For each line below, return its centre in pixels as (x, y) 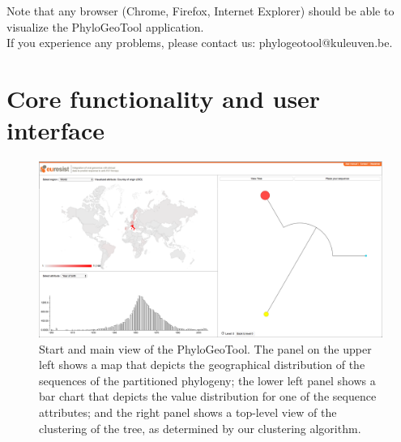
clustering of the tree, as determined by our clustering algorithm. (200, 428)
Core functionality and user (164, 98)
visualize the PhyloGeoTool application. (105, 26)
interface (56, 130)
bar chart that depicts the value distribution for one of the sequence (208, 396)
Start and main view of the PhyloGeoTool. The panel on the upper (205, 348)
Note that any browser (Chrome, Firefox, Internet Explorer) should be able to (200, 11)
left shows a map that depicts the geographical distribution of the (202, 365)
